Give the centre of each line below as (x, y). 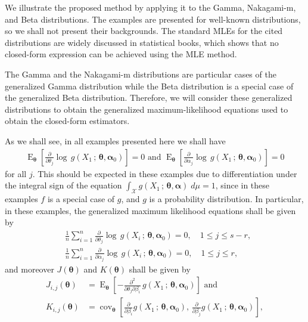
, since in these (242, 185)
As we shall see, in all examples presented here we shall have (115, 140)
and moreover (29, 269)
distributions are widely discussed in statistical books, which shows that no (142, 42)
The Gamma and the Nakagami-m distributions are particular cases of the (141, 74)
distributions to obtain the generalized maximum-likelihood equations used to (147, 109)
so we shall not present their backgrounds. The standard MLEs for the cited (144, 31)
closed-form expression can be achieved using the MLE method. (121, 54)
